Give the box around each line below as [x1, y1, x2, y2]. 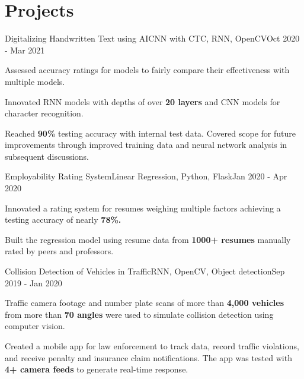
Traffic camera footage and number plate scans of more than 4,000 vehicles [5, 296, 284, 309]
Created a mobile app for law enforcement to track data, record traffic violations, [5, 340, 299, 352]
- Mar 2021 [5, 43, 45, 56]
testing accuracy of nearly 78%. [5, 213, 121, 226]
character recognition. [5, 107, 84, 119]
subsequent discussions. [5, 150, 89, 162]
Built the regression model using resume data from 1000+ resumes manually [5, 233, 291, 245]
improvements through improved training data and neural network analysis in [5, 138, 287, 151]
